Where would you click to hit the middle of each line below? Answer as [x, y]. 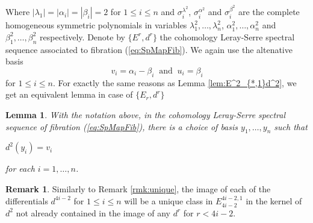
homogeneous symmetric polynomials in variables [96, 25]
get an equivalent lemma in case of [69, 94]
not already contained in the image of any [93, 212]
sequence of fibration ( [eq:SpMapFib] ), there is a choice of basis [122, 126]
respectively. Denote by [82, 36]
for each [20, 168]
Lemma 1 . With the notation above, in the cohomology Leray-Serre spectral [146, 114]
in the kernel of [274, 200]
